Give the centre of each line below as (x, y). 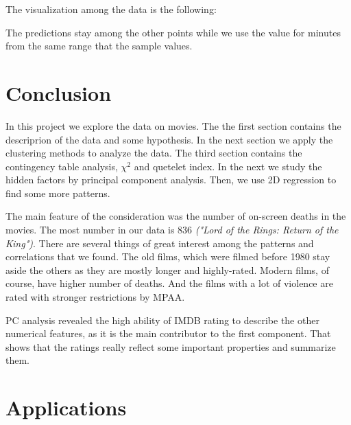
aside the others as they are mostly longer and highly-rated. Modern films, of (167, 269)
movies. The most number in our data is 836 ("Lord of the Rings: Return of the (172, 230)
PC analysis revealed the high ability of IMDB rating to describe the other (162, 320)
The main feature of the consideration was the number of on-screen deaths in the (176, 216)
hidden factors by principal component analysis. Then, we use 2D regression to (171, 180)
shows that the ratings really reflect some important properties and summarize (171, 346)
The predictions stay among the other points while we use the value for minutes (173, 32)
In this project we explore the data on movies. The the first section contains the (173, 125)
